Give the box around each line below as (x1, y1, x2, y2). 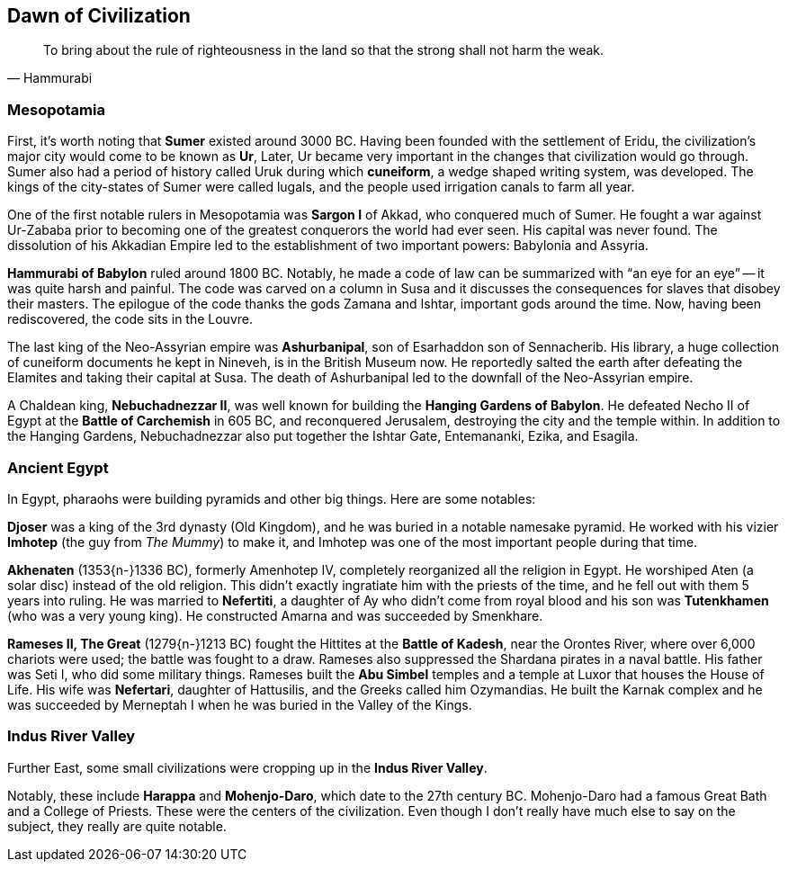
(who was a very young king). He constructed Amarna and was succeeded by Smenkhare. (7, 607, 543, 623)
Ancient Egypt (7, 458, 109, 477)
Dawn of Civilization (7, 4, 191, 27)
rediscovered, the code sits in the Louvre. (7, 311, 253, 327)
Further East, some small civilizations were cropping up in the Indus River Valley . (7, 759, 488, 775)
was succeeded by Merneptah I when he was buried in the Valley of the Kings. (7, 696, 472, 712)
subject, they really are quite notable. (7, 818, 227, 834)
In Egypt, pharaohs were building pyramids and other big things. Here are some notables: (7, 490, 536, 506)
